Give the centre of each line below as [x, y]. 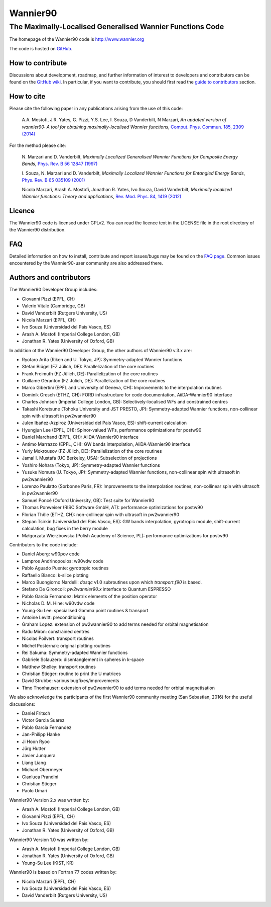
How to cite [27, 96]
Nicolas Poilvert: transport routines [58, 638]
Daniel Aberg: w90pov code [51, 554]
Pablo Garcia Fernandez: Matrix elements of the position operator [90, 596]
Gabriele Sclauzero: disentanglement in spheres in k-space [83, 659]
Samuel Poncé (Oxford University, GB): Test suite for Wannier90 [88, 500]
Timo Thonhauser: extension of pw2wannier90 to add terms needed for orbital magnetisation [118, 688]
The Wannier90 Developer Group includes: [53, 290]
